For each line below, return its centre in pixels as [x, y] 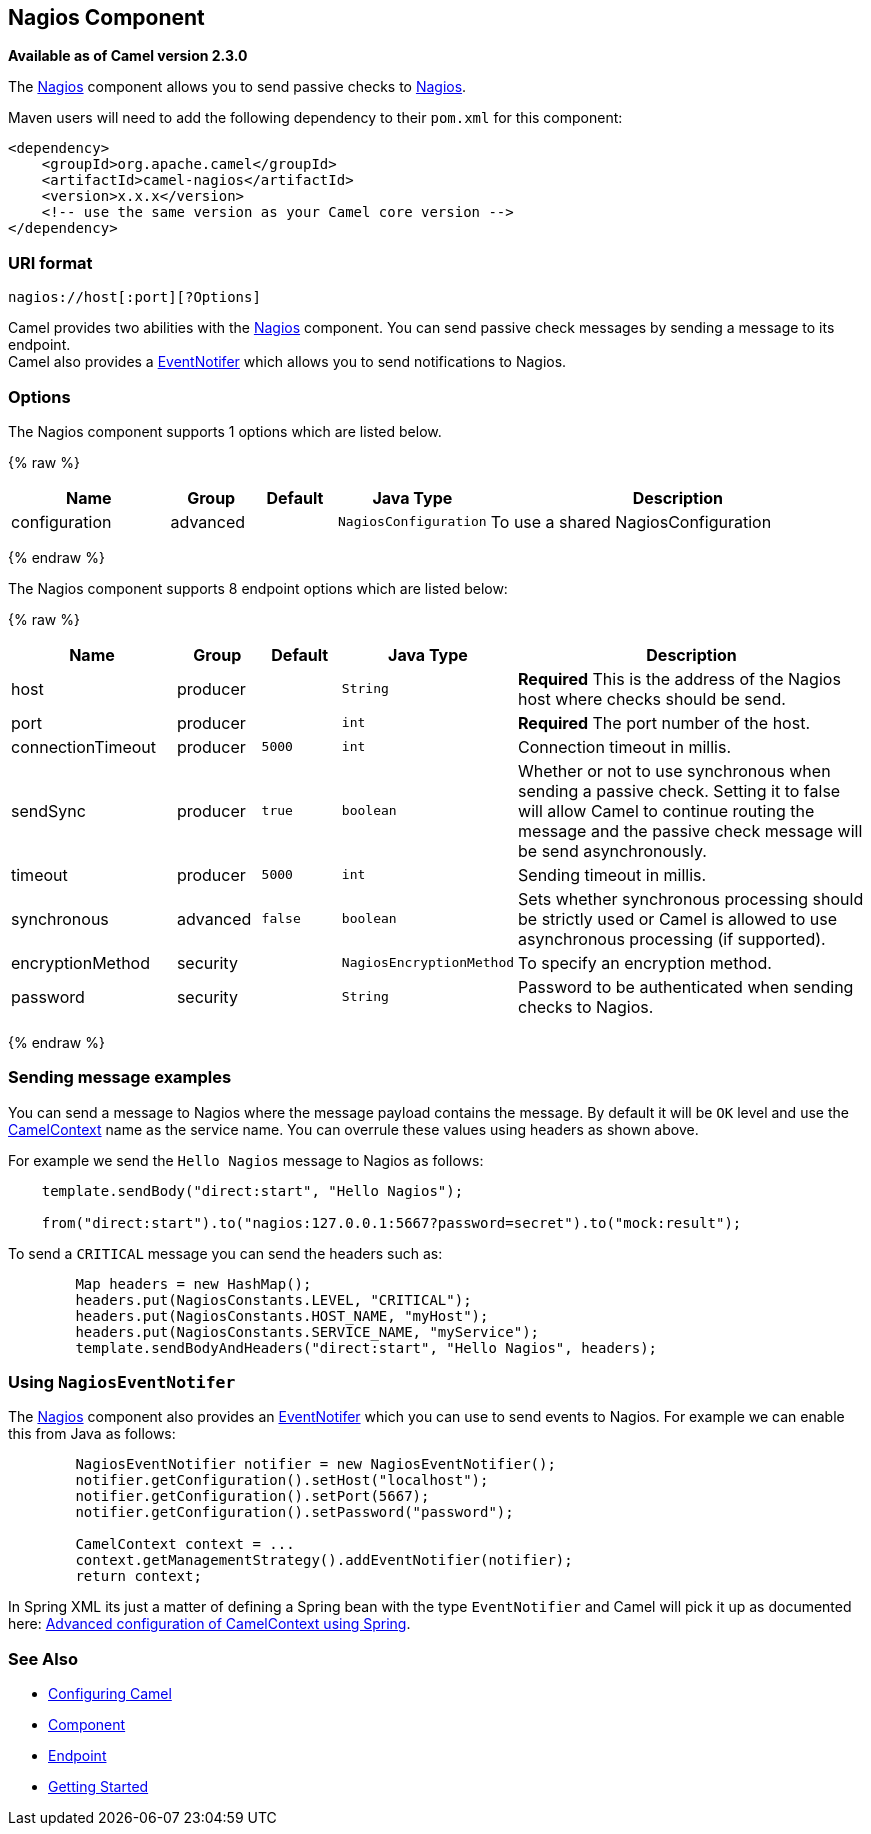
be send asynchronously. [612, 850]
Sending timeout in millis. [612, 874]
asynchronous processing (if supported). [672, 938]
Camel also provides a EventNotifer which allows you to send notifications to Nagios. [287, 362]
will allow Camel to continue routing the [666, 810]
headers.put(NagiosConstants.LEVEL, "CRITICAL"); [273, 1299]
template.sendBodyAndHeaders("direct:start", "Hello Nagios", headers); [366, 1347]
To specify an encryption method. [645, 962]
